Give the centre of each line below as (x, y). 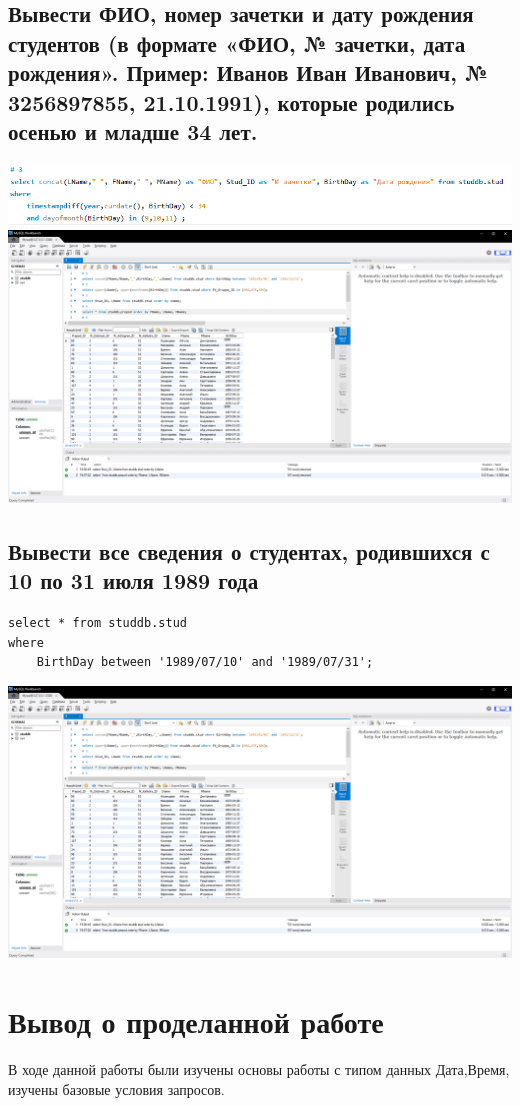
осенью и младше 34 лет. (133, 130)
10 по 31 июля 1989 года (133, 580)
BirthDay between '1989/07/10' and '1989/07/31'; (205, 662)
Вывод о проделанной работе (196, 1021)
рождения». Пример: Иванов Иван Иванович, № (248, 72)
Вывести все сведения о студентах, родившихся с (249, 550)
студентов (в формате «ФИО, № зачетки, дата (237, 42)
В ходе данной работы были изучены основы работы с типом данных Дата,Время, (259, 1069)
